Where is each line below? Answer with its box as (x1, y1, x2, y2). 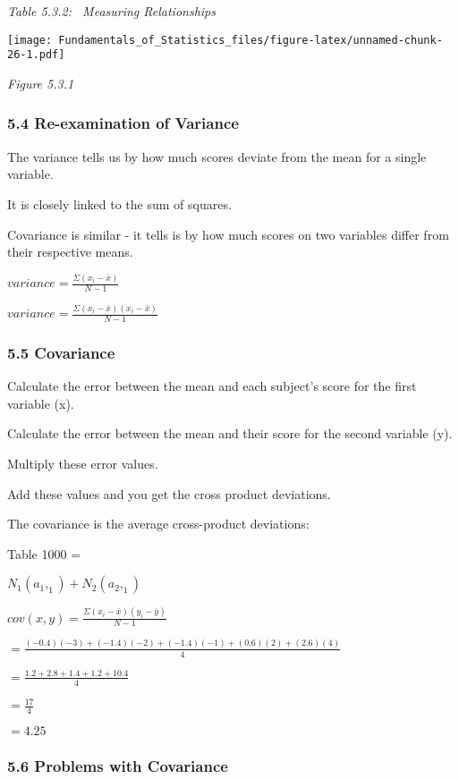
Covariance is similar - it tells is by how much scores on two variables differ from (7, 224, 449, 243)
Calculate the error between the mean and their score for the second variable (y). (7, 424, 453, 443)
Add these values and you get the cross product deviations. (7, 484, 331, 503)
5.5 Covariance (7, 341, 115, 363)
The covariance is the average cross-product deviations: (7, 514, 310, 533)
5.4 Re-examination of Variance (7, 112, 239, 134)
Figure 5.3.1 (7, 73, 74, 92)
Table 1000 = (7, 544, 81, 563)
